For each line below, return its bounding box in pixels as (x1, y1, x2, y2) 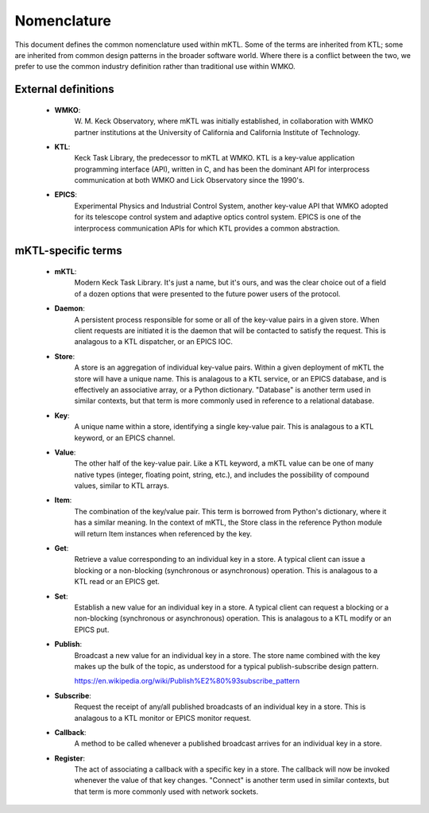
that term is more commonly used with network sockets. (74, 787, 258, 796)
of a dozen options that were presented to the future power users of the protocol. (74, 288, 341, 298)
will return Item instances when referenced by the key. (74, 528, 253, 538)
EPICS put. (74, 625, 110, 634)
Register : (54, 753, 85, 763)
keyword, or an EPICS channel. (74, 433, 176, 443)
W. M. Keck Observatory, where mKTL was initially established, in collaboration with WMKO (74, 116, 373, 126)
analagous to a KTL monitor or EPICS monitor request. (74, 713, 252, 722)
